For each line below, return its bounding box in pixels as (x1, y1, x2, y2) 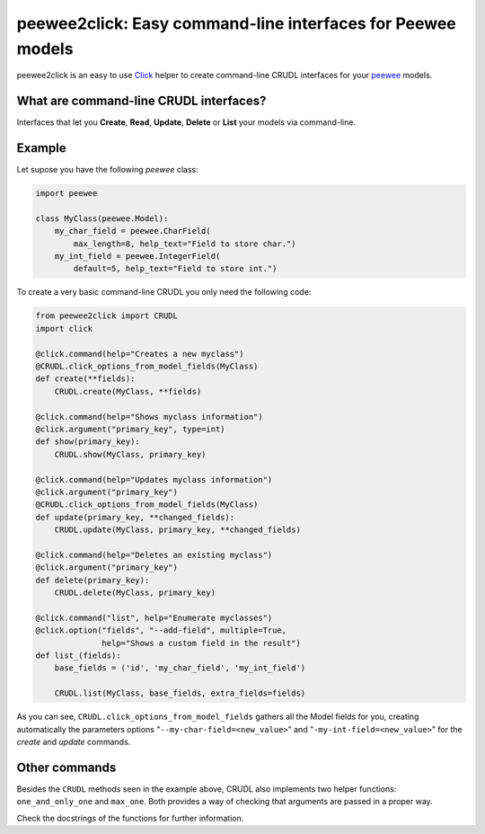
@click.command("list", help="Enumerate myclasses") (35, 612, 273, 623)
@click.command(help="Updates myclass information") (35, 475, 273, 484)
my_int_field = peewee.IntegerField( (54, 252, 221, 262)
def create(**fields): (35, 374, 136, 384)
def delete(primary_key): (35, 575, 150, 585)
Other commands (16, 759, 117, 775)
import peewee (35, 189, 98, 199)
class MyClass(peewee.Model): (35, 213, 169, 224)
